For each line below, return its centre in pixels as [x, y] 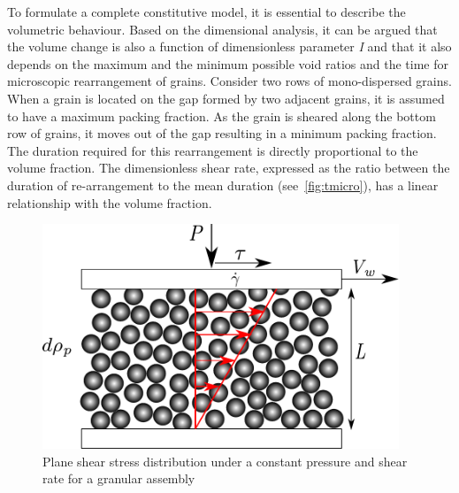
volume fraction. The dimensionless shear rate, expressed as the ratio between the [229, 168]
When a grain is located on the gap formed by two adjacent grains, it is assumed [226, 98]
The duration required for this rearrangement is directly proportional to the [213, 150]
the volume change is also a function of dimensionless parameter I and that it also [229, 46]
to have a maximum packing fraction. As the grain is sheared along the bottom [222, 116]
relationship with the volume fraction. [110, 202]
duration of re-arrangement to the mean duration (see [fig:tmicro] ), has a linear [223, 185]
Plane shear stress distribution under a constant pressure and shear [225, 461]
